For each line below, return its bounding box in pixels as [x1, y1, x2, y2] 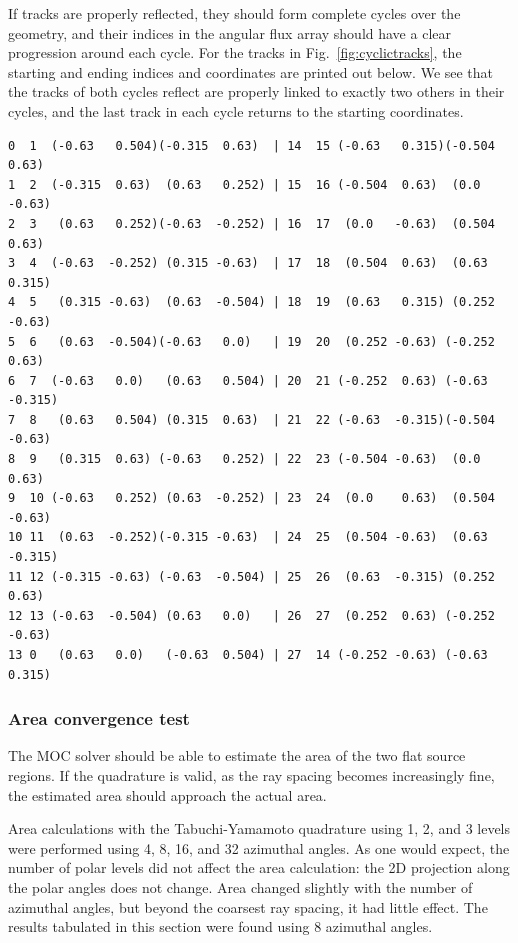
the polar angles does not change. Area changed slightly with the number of [8, 876, 473, 897]
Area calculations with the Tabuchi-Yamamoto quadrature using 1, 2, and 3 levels [8, 818, 511, 839]
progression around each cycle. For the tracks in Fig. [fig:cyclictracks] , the [8, 42, 462, 63]
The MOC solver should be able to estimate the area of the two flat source [8, 745, 466, 766]
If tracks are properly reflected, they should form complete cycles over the [8, 3, 461, 23]
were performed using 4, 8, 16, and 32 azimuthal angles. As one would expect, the [8, 837, 510, 858]
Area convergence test [8, 706, 190, 731]
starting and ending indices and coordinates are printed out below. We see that [8, 61, 494, 82]
